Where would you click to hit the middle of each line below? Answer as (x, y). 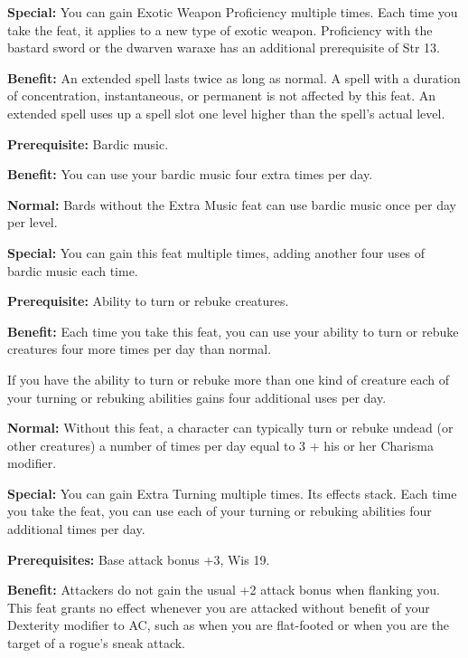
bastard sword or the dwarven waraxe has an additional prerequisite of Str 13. (224, 48)
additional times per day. (76, 529)
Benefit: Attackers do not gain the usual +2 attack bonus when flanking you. (224, 590)
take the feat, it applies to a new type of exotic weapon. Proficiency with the (220, 29)
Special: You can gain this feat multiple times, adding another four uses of (216, 252)
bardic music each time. (73, 270)
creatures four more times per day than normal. (140, 349)
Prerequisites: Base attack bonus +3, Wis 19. (139, 559)
